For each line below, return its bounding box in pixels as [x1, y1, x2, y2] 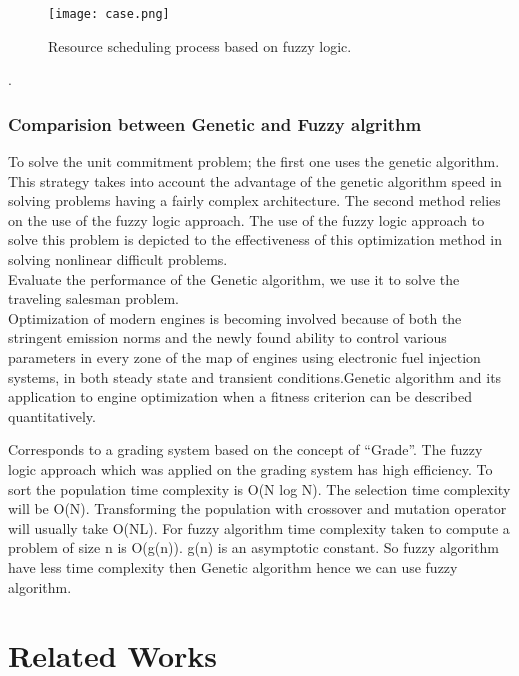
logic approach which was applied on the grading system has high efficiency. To [8, 458, 493, 479]
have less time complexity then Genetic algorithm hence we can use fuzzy [8, 556, 458, 577]
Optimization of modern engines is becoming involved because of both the [8, 307, 462, 328]
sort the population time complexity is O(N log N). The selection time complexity [8, 478, 511, 499]
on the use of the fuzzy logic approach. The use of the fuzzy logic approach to [8, 209, 485, 230]
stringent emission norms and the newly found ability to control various [8, 327, 447, 348]
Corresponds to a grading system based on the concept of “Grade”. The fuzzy [8, 439, 483, 460]
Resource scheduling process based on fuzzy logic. [48, 35, 352, 56]
